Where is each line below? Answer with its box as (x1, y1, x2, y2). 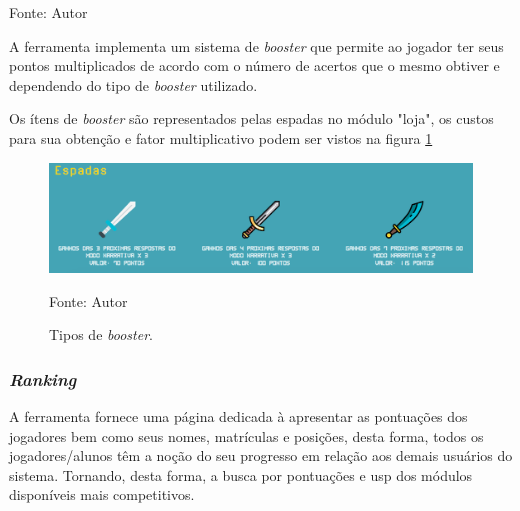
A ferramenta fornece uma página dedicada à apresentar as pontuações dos (9, 406, 468, 427)
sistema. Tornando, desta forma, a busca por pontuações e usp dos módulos (9, 464, 473, 485)
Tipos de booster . (49, 324, 153, 345)
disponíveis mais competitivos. (9, 484, 195, 505)
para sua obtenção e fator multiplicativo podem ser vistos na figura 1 (9, 127, 433, 148)
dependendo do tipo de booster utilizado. (9, 74, 258, 95)
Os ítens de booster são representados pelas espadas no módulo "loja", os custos (9, 108, 494, 129)
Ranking (9, 366, 77, 391)
